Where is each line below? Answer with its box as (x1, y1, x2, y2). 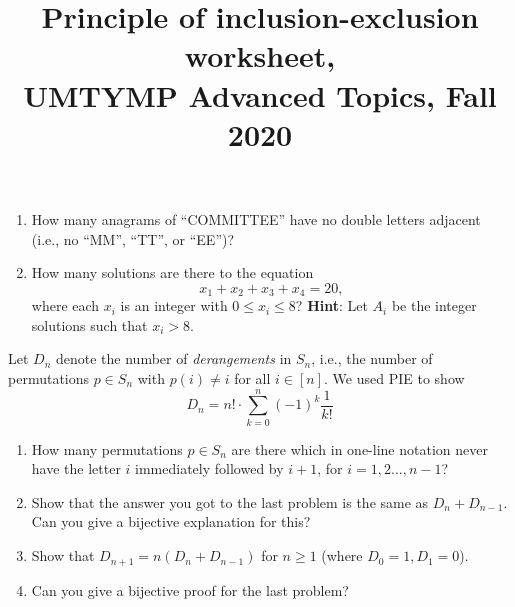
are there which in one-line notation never (231, 438, 488, 459)
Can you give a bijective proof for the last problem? (31, 579, 349, 600)
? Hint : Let (295, 295, 368, 316)
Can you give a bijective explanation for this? (31, 511, 311, 532)
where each (31, 295, 100, 316)
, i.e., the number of (311, 348, 433, 369)
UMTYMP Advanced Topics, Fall (23, 74, 497, 115)
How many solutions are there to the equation (31, 262, 314, 283)
